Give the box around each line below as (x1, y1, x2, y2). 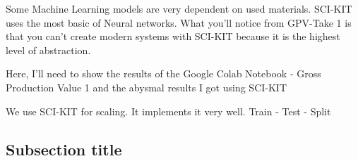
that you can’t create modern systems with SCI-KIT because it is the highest (6, 29, 340, 44)
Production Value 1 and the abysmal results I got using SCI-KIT (6, 79, 287, 94)
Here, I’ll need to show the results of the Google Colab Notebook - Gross (6, 66, 321, 81)
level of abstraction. (6, 42, 91, 57)
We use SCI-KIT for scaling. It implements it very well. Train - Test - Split (6, 103, 331, 118)
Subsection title (6, 138, 122, 160)
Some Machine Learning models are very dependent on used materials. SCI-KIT (6, 1, 352, 15)
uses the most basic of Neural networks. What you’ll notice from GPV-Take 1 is (6, 15, 352, 30)
